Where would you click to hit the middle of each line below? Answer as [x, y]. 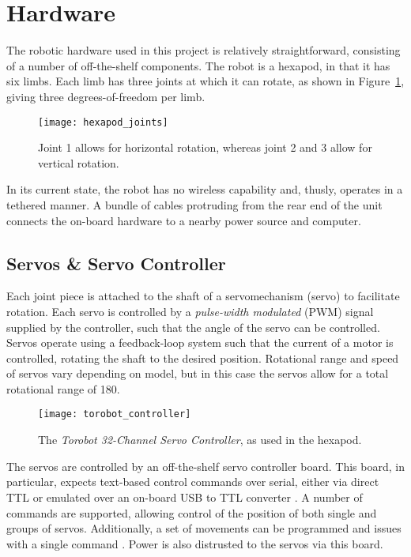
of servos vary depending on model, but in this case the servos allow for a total [198, 373]
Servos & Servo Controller [116, 263]
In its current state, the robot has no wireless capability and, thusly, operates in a [205, 189]
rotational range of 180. [63, 388]
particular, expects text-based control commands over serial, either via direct [193, 482]
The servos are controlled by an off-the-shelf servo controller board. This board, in [205, 466]
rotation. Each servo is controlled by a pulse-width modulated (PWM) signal [190, 311]
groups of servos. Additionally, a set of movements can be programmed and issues [204, 528]
